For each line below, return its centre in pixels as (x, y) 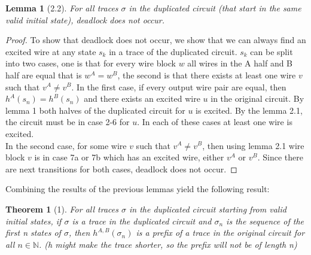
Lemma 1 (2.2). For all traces (62, 8)
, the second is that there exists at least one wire (207, 75)
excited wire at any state (51, 51)
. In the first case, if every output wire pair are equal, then (179, 86)
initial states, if (33, 221)
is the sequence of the (265, 221)
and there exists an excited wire (142, 98)
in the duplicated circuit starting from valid (208, 209)
